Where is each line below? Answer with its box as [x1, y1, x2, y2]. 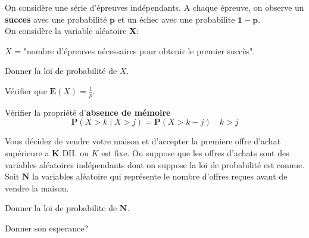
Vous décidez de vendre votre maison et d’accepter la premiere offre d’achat [5, 135, 281, 147]
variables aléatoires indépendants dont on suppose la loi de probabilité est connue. [5, 158, 305, 171]
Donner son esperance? [5, 221, 89, 234]
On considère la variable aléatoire [5, 24, 127, 37]
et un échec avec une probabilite [117, 13, 235, 25]
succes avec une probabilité [5, 13, 107, 25]
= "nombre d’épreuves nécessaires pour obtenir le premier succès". [14, 44, 255, 57]
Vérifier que [5, 84, 47, 97]
